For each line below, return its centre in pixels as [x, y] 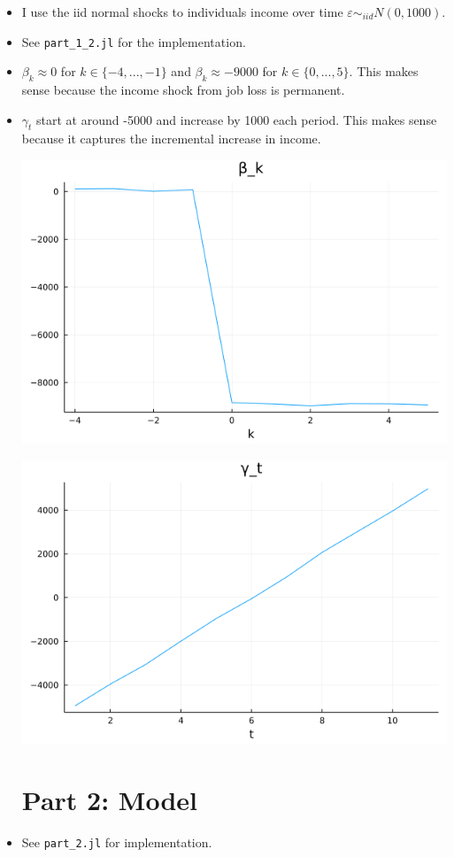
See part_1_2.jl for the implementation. [134, 41]
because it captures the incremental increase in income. [171, 139]
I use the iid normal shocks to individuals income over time [182, 12]
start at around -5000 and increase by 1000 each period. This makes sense [237, 119]
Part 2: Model [109, 799]
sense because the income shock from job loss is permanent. [183, 90]
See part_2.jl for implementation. [117, 842]
